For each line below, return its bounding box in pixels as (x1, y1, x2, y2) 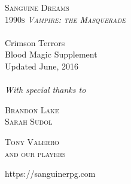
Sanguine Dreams (5, 1, 69, 13)
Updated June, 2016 (5, 59, 79, 72)
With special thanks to (5, 83, 86, 96)
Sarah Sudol (5, 115, 53, 128)
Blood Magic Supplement (5, 48, 98, 61)
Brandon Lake (5, 103, 59, 116)
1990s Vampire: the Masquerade (5, 13, 126, 25)
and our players (5, 147, 66, 159)
